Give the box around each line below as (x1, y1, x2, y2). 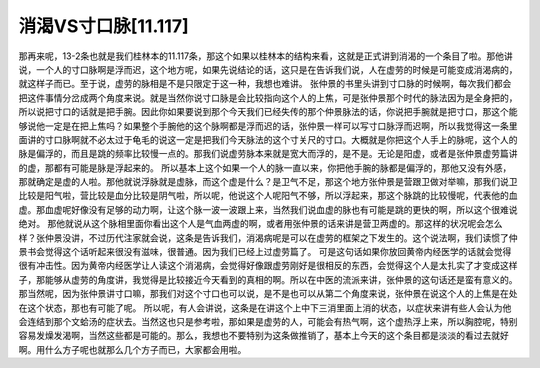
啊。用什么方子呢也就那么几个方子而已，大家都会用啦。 (18, 343, 247, 355)
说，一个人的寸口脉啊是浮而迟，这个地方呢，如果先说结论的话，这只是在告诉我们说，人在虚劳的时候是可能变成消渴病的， (18, 63, 518, 75)
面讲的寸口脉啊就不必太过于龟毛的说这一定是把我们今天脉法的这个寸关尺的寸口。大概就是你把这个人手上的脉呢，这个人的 (18, 133, 518, 145)
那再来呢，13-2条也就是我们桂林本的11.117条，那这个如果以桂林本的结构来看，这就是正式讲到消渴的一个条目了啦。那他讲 (18, 50, 514, 62)
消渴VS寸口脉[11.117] (18, 15, 189, 37)
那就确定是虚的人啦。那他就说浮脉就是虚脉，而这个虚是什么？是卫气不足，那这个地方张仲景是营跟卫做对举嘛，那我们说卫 (18, 176, 518, 188)
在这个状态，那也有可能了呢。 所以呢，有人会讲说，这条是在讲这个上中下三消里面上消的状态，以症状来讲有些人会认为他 (18, 301, 512, 314)
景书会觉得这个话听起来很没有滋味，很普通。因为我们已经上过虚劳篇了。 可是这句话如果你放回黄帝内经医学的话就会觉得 (18, 246, 512, 258)
